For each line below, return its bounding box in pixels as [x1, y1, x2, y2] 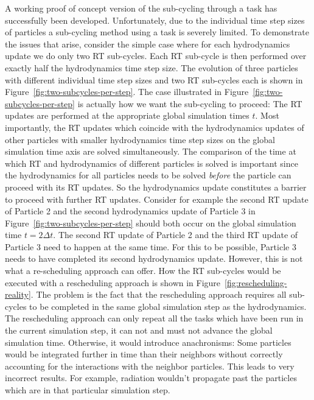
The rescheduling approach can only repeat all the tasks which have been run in [5, 312, 304, 325]
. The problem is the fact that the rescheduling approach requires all [30, 288, 287, 301]
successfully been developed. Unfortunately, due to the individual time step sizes [5, 13, 305, 26]
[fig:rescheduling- [225, 276, 287, 289]
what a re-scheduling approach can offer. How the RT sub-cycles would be [5, 264, 281, 277]
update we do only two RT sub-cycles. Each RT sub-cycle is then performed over [5, 49, 307, 62]
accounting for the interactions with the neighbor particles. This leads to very [5, 359, 295, 372]
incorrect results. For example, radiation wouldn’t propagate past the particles [5, 371, 297, 384]
